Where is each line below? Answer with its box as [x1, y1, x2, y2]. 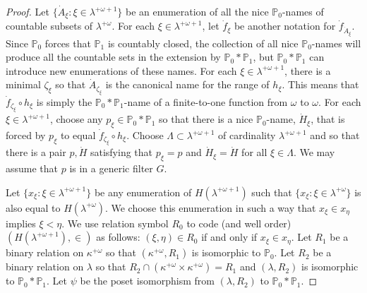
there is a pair [6, 145, 66, 160]
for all [241, 145, 267, 160]
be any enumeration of [94, 184, 192, 199]
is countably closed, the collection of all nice [107, 35, 299, 50]
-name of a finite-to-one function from [124, 94, 288, 109]
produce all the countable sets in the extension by [6, 49, 221, 64]
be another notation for [234, 18, 336, 33]
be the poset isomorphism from [80, 273, 215, 288]
